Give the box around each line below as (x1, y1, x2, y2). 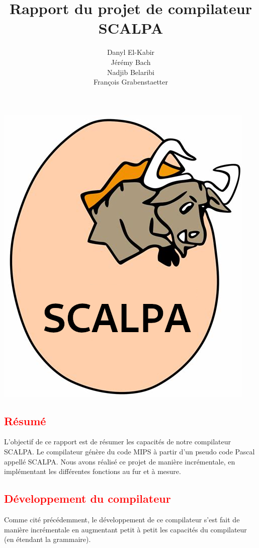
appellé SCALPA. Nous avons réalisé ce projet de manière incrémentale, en (4, 456, 235, 466)
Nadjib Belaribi (107, 66, 154, 77)
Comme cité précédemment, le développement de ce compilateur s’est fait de (4, 514, 240, 525)
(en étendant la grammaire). (4, 534, 91, 544)
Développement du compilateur (4, 491, 171, 506)
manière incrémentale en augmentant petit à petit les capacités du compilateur (4, 524, 247, 534)
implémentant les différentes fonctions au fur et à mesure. (4, 466, 181, 477)
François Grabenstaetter (94, 76, 168, 87)
